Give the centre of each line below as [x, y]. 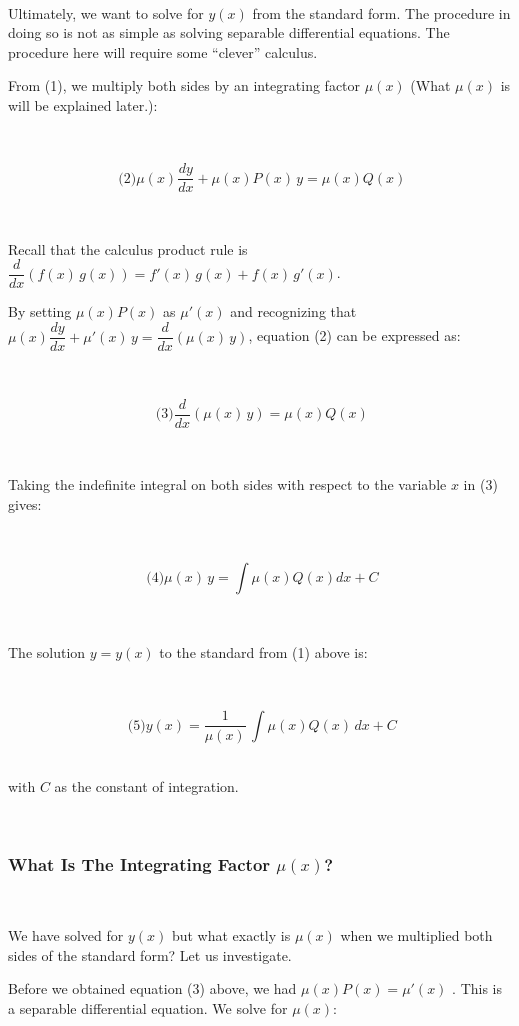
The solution [47, 651]
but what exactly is [231, 935]
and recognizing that [293, 311]
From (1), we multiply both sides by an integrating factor [184, 85]
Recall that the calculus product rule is [128, 248]
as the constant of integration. [146, 786]
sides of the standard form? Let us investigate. [150, 954]
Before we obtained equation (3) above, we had [152, 988]
